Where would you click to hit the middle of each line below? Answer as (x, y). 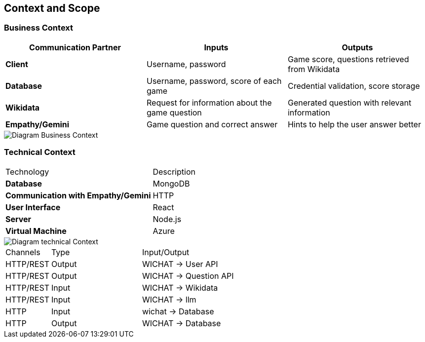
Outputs (357, 47)
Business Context (39, 28)
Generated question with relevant (349, 102)
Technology (27, 171)
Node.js (167, 219)
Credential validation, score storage (354, 86)
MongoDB (171, 183)
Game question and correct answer (212, 124)
